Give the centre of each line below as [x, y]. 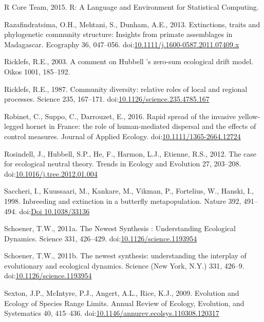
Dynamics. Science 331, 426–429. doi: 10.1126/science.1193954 [101, 238]
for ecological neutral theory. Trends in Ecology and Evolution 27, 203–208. [123, 164]
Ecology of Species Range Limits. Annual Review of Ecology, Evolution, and [124, 303]
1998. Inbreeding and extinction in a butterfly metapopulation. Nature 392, [123, 201]
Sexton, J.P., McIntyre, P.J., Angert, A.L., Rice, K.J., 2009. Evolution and [122, 293]
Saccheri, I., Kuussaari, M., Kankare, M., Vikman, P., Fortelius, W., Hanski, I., [129, 191]
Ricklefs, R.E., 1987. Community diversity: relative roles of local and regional [126, 89]
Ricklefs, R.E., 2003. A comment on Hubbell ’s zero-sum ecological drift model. [129, 61]
